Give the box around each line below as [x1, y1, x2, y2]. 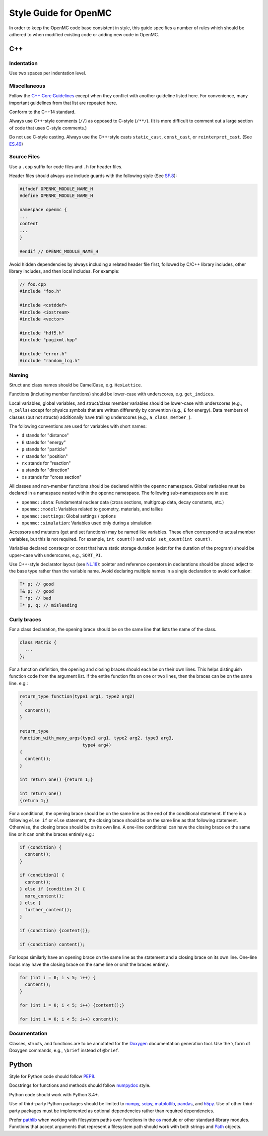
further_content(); [25, 907, 72, 913]
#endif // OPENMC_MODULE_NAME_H [19, 249, 99, 254]
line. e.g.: [9, 680, 28, 686]
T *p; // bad [19, 595, 52, 601]
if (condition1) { [19, 872, 65, 878]
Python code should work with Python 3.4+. [9, 1091, 99, 1097]
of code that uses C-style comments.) [9, 125, 87, 131]
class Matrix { [19, 640, 57, 645]
